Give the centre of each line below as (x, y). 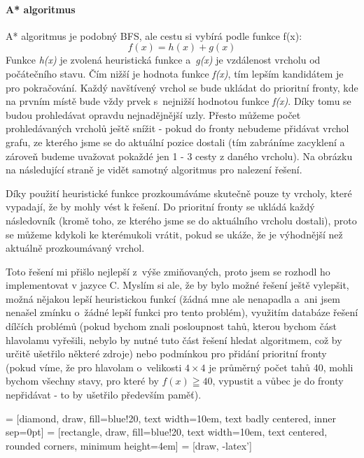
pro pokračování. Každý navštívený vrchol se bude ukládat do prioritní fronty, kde (182, 87)
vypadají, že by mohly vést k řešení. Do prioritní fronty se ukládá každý (160, 207)
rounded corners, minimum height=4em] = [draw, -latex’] (129, 445)
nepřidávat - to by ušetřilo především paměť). (104, 395)
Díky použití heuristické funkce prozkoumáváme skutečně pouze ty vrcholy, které (179, 193)
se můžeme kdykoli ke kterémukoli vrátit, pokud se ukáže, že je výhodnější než (174, 234)
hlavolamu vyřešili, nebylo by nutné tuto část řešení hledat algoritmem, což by (174, 339)
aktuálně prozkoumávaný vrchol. (75, 248)
